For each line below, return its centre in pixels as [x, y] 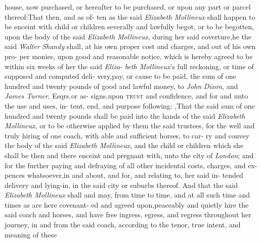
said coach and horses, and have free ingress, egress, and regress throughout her [128, 214]
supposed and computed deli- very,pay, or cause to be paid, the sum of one [120, 76]
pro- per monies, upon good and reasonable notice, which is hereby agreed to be [129, 56]
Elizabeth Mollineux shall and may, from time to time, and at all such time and [127, 195]
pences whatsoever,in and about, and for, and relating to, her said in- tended [124, 175]
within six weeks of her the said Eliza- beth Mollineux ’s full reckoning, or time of [129, 66]
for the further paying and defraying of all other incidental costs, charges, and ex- [131, 165]
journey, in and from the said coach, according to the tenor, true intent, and [123, 225]
